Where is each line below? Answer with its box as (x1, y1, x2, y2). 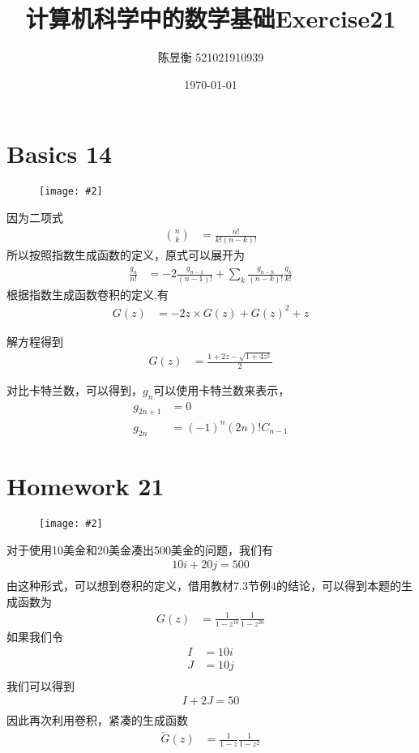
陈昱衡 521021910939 (157, 49, 264, 66)
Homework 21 (6, 468, 165, 502)
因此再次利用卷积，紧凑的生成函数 (6, 712, 188, 729)
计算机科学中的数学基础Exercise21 (25, 2, 396, 35)
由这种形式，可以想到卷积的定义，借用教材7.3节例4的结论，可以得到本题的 (6, 577, 401, 594)
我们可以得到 (6, 677, 75, 694)
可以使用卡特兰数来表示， (153, 381, 290, 398)
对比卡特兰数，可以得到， (6, 381, 143, 398)
